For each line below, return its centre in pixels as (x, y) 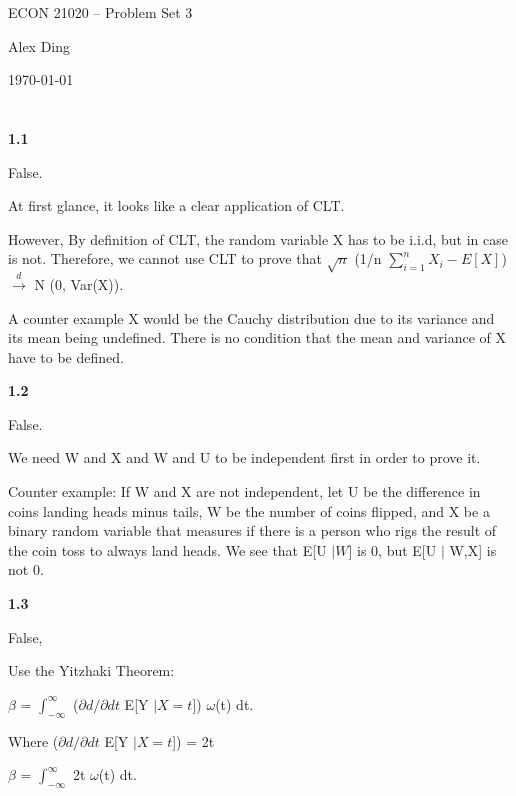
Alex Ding (39, 45)
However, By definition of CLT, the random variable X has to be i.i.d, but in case (258, 238)
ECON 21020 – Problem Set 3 (100, 12)
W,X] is (473, 549)
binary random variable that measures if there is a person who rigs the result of (252, 530)
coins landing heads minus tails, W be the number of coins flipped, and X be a (249, 510)
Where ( (33, 740)
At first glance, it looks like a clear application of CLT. (176, 205)
